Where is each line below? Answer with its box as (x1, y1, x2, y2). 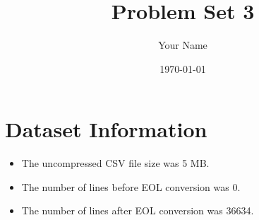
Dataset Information (5, 115, 207, 144)
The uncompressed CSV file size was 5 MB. (21, 156, 210, 170)
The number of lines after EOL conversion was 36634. (21, 203, 254, 218)
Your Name (158, 37, 207, 52)
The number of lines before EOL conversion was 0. (21, 179, 241, 194)
